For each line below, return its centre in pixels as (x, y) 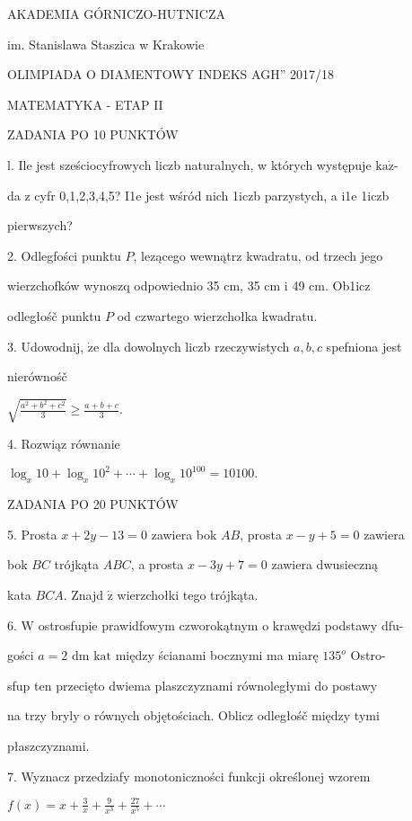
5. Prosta (32, 534)
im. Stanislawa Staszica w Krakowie (106, 44)
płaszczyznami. (48, 745)
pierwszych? (40, 225)
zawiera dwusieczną (325, 564)
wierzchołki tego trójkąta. (188, 594)
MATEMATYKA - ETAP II (85, 104)
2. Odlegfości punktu (64, 255)
